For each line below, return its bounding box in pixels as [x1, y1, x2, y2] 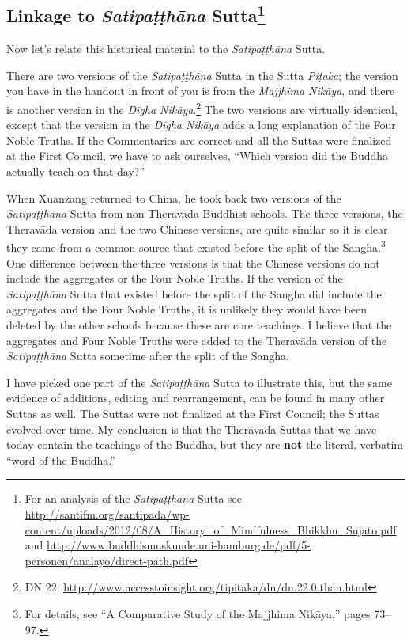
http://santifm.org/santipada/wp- [25, 505, 190, 522]
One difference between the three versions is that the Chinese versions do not [6, 254, 380, 271]
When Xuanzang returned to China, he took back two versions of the [6, 189, 341, 206]
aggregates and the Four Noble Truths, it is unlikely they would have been [6, 301, 367, 317]
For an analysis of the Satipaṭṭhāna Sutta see [25, 490, 243, 507]
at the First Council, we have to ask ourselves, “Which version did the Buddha [6, 147, 389, 164]
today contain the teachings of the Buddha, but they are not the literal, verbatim [6, 436, 404, 453]
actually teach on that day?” [6, 163, 145, 180]
